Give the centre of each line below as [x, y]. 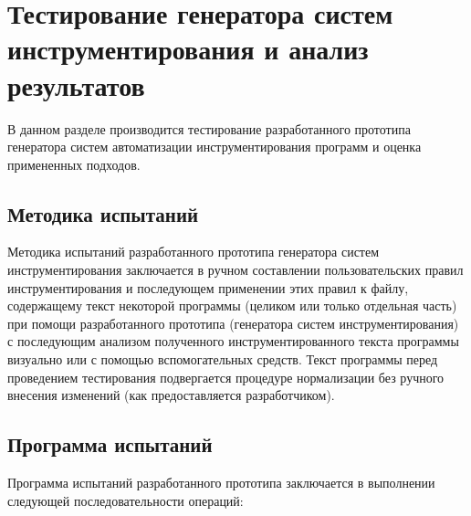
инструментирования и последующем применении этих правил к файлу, [208, 287]
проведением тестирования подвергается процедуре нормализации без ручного [226, 377]
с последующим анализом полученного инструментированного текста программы [233, 341]
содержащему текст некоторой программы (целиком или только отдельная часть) [232, 305]
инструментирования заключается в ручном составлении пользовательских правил [235, 270]
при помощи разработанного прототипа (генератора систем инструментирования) [233, 323]
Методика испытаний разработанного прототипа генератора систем [194, 252]
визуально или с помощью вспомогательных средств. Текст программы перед [223, 359]
